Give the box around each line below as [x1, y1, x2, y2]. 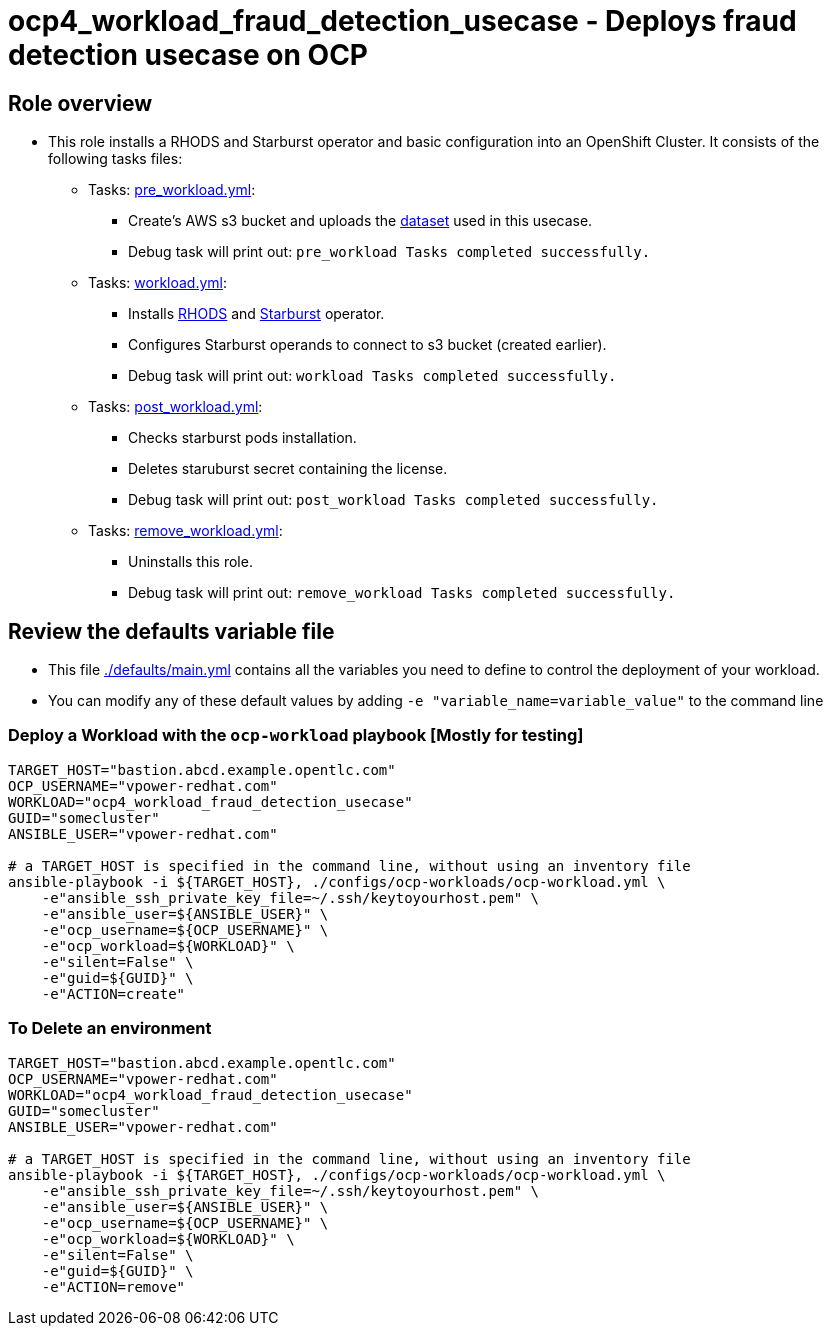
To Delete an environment [8, 1018, 212, 1039]
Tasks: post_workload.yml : [88, 398, 263, 416]
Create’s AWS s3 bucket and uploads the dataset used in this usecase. [128, 212, 593, 230]
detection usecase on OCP [8, 38, 368, 72]
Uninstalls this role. [128, 553, 253, 571]
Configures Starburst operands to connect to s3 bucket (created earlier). [128, 336, 607, 354]
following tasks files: [48, 150, 183, 168]
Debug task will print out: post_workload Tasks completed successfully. [128, 491, 659, 509]
